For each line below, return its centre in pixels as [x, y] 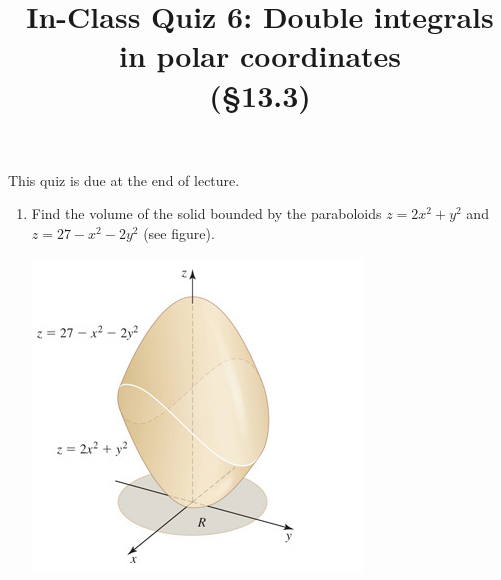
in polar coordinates [260, 55]
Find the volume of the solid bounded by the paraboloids [206, 213]
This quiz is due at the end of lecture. [124, 179]
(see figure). [179, 232]
